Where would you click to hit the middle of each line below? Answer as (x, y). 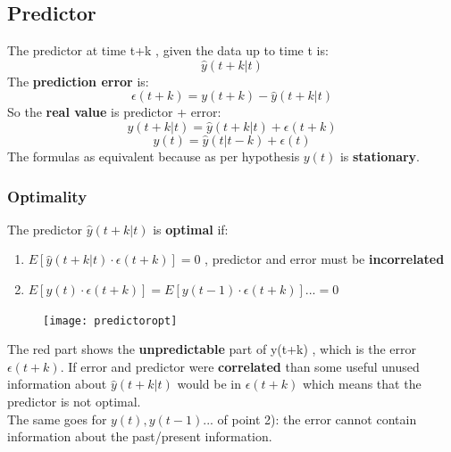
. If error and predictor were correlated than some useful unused (240, 366)
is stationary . (380, 156)
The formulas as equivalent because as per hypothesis (154, 156)
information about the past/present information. (140, 436)
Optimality (47, 196)
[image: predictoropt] (110, 321)
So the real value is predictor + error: (114, 112)
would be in (209, 384)
